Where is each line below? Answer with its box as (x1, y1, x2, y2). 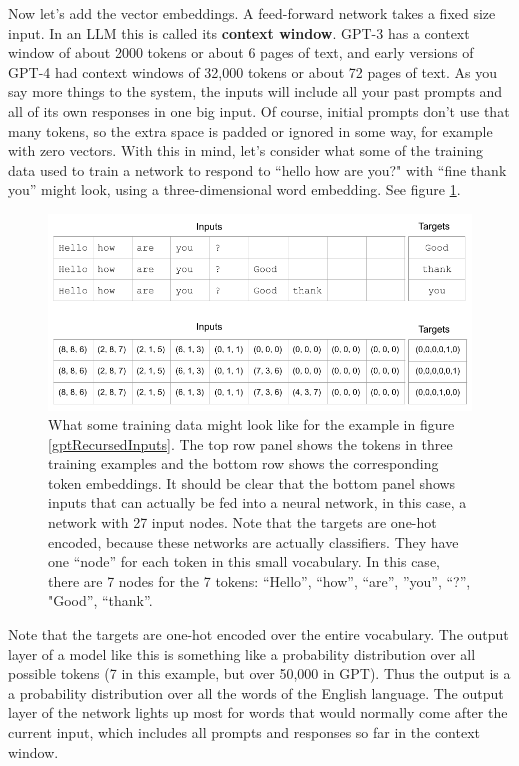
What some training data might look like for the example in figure (48, 414, 455, 435)
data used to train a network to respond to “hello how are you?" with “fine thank (8, 159, 507, 180)
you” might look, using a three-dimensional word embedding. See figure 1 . (8, 179, 461, 200)
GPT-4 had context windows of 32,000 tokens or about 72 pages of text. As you (8, 61, 498, 82)
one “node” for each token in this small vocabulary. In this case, (48, 551, 440, 572)
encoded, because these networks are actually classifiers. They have (48, 531, 459, 552)
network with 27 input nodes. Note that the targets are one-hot (48, 512, 437, 533)
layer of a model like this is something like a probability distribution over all (8, 643, 476, 664)
